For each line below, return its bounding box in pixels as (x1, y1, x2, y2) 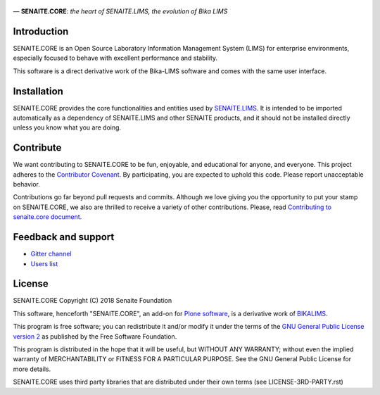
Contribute (13, 142, 62, 154)
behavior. (13, 180, 40, 189)
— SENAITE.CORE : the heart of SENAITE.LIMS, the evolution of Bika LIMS (13, 7, 228, 15)
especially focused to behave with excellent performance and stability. (13, 54, 218, 63)
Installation (13, 85, 63, 97)
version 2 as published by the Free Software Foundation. (13, 332, 177, 341)
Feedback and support (13, 231, 115, 243)
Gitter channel (30, 250, 72, 258)
